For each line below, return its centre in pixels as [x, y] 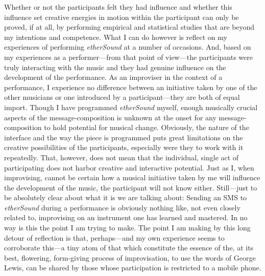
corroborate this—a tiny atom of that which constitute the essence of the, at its [129, 248]
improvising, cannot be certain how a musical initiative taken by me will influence [132, 177]
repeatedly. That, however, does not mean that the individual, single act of [122, 157]
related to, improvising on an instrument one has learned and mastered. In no [126, 217]
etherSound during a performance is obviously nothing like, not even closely [122, 207]
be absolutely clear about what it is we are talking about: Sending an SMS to [126, 197]
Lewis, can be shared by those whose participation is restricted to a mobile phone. [133, 268]
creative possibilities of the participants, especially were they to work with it [124, 147]
